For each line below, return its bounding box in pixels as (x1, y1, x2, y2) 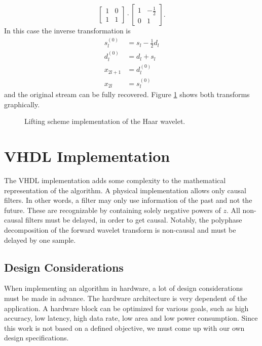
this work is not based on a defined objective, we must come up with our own (4, 322, 245, 333)
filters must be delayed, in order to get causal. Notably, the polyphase (25, 214, 242, 225)
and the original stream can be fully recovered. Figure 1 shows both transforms (4, 89, 250, 100)
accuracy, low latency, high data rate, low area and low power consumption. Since (4, 313, 258, 323)
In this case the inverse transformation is (4, 25, 131, 35)
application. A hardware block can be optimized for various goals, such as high (4, 302, 249, 313)
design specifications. (4, 332, 69, 343)
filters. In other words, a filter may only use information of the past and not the (4, 195, 252, 205)
